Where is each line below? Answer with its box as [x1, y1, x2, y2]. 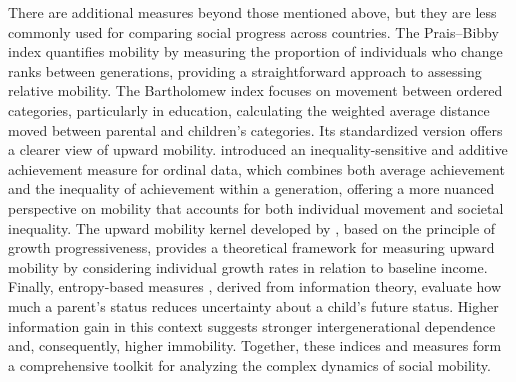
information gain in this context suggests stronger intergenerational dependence [8, 315, 496, 336]
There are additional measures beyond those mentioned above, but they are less [8, 2, 497, 22]
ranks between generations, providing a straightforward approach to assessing [8, 60, 482, 81]
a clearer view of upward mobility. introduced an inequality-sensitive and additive [8, 139, 508, 160]
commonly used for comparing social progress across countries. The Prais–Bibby [8, 21, 499, 42]
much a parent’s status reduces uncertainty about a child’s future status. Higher [8, 295, 499, 316]
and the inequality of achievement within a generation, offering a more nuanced [8, 178, 495, 199]
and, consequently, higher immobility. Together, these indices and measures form [8, 335, 502, 356]
